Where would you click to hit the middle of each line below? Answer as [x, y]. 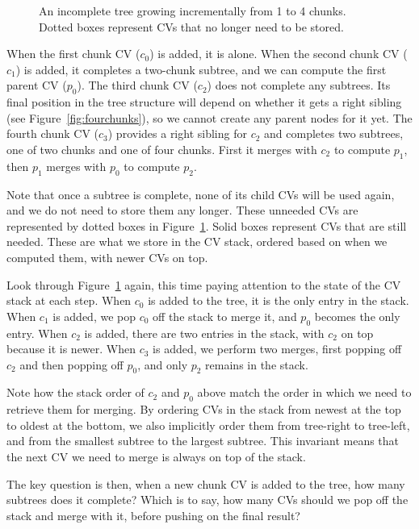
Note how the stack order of [75, 392]
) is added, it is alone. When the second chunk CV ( [279, 54]
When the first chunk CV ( [73, 54]
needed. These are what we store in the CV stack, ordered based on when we [197, 242]
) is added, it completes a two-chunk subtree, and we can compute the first [201, 69]
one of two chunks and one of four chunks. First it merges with [162, 149]
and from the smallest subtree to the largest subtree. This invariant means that [203, 441]
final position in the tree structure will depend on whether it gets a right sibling [204, 102]
